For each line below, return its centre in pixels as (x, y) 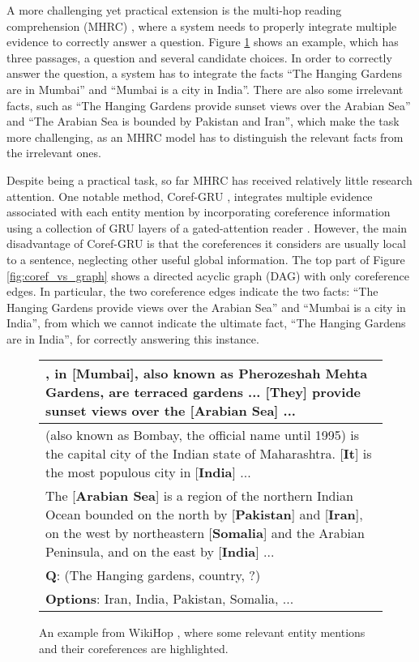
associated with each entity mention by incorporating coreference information (199, 212)
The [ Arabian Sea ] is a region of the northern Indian (199, 496)
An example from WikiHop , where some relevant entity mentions (202, 632)
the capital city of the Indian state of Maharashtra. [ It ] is (209, 454)
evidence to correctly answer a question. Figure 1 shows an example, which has (203, 42)
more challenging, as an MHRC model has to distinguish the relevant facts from (205, 137)
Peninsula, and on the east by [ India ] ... (160, 552)
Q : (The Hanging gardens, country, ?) (153, 575)
